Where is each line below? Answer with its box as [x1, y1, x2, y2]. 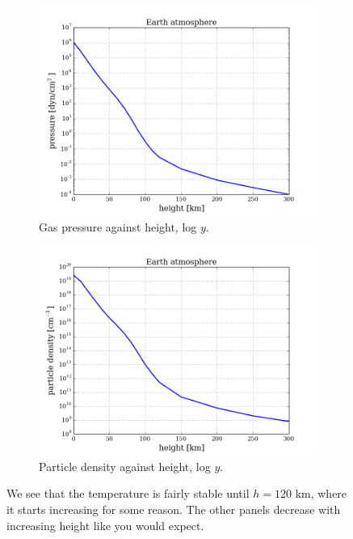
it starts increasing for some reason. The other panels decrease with [6, 500, 341, 517]
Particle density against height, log [39, 457, 211, 474]
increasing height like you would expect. [6, 516, 204, 533]
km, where [295, 485, 347, 502]
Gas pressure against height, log [39, 218, 197, 235]
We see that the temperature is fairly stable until [6, 485, 250, 502]
